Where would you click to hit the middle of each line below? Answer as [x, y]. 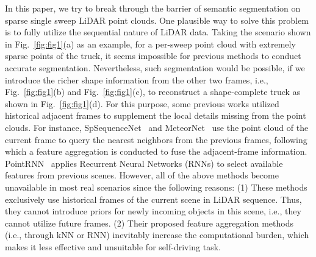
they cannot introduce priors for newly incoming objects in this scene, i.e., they [153, 211]
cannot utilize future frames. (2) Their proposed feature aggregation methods [149, 223]
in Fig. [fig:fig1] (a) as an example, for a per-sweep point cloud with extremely [150, 44]
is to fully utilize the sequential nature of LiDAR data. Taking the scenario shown [158, 32]
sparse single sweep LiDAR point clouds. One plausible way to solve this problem [157, 20]
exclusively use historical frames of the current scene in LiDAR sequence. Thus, [153, 199]
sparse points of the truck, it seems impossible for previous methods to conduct [153, 56]
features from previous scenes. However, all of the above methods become [142, 175]
